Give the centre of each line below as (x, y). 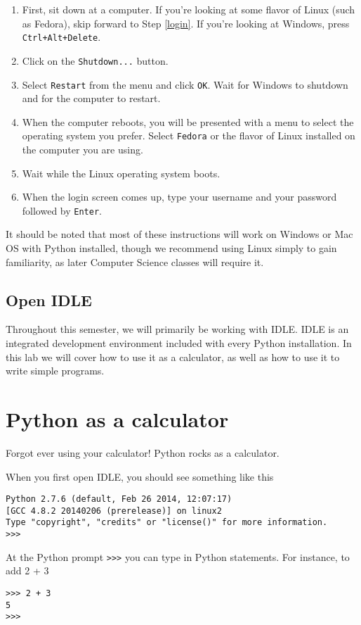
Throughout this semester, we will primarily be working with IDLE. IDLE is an (177, 329)
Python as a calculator (117, 418)
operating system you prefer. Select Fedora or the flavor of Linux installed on (189, 135)
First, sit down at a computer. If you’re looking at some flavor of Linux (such (189, 9)
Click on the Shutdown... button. (95, 60)
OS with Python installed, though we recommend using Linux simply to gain (171, 248)
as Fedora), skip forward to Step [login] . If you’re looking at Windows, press (186, 23)
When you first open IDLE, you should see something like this (140, 476)
